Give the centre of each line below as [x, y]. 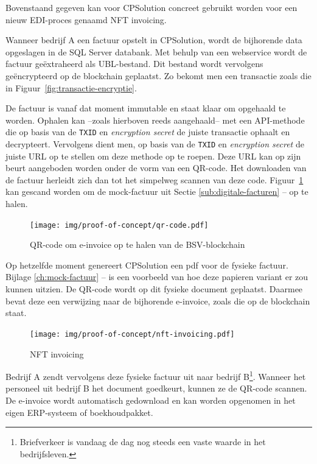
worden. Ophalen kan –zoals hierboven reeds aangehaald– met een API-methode [155, 120]
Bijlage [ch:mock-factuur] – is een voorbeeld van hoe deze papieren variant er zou [157, 277]
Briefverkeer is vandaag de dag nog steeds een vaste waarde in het [143, 442]
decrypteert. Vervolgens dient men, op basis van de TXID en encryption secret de [155, 144]
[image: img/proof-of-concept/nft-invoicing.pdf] [132, 334]
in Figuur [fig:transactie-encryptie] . [71, 87]
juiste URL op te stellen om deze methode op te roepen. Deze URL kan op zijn [153, 156]
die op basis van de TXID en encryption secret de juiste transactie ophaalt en [148, 132]
